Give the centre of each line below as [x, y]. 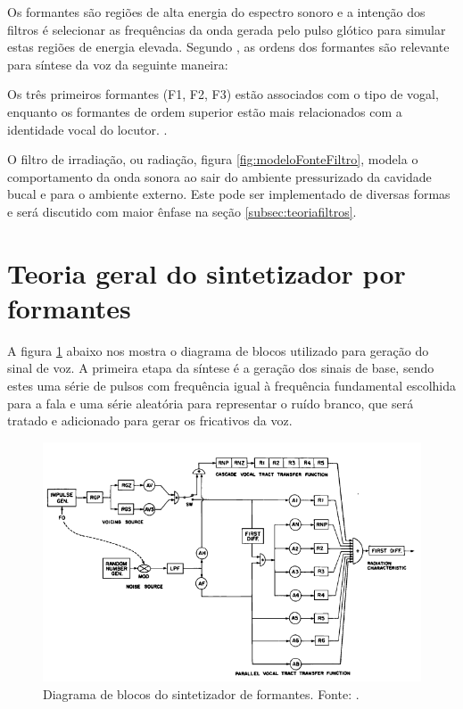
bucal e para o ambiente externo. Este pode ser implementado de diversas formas [229, 194]
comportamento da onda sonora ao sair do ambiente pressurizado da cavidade [219, 176]
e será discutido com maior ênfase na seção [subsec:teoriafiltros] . [182, 211]
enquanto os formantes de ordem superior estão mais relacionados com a [205, 111]
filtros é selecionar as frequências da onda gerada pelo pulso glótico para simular [227, 29]
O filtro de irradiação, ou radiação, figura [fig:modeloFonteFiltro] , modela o [213, 159]
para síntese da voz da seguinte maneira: [118, 64]
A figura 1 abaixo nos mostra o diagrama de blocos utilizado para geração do [218, 350]
